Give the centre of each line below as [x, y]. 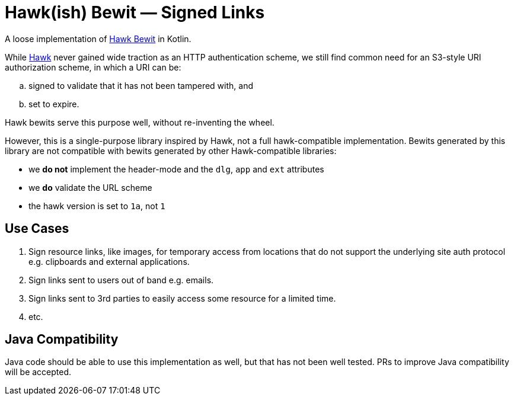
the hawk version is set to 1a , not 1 [97, 206]
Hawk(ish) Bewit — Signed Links [135, 12]
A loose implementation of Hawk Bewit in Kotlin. [98, 39]
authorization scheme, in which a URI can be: [93, 67]
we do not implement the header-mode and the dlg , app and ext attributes [176, 169]
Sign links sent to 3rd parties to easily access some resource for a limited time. [182, 298]
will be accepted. [38, 372]
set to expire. [54, 104]
